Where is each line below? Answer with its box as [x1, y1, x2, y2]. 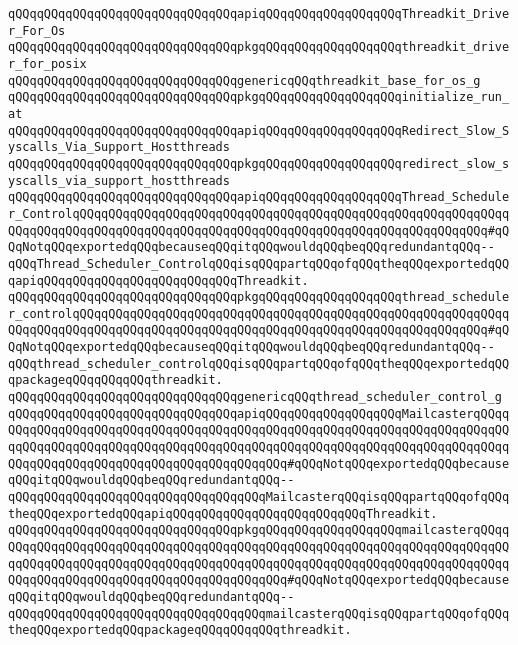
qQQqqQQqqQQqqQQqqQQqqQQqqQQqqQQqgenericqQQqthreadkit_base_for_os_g [8, 73, 481, 88]
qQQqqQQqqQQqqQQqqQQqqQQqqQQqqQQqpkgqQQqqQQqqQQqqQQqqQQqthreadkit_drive [8, 40, 510, 55]
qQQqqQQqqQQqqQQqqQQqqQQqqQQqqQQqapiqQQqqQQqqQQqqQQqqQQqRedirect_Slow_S [8, 123, 510, 138]
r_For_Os [8, 23, 66, 38]
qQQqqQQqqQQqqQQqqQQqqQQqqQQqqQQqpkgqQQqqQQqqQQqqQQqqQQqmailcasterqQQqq [8, 523, 510, 538]
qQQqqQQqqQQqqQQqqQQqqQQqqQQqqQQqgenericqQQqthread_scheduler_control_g [8, 390, 502, 405]
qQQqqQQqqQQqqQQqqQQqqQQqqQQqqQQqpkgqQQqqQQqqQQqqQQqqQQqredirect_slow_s [8, 156, 510, 171]
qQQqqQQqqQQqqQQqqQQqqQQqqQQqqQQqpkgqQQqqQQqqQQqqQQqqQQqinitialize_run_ [8, 90, 510, 105]
